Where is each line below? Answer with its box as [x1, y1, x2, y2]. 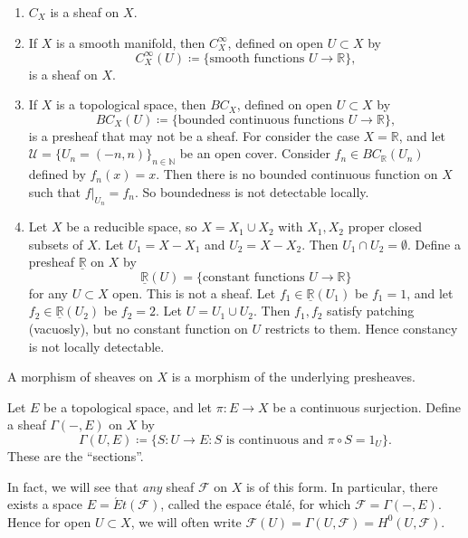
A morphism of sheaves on [7, 367, 153, 386]
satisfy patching [327, 301, 415, 320]
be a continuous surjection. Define [272, 397, 461, 416]
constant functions [202, 270, 305, 284]
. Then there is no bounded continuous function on [156, 165, 438, 184]
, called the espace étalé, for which [160, 495, 351, 514]
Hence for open [7, 512, 91, 531]
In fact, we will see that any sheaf [7, 477, 195, 496]
